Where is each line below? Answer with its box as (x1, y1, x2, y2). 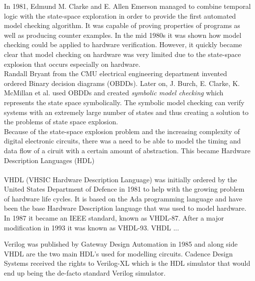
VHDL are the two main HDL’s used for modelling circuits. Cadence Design (4, 248, 233, 258)
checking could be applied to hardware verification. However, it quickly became (4, 39, 242, 50)
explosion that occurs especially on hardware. (4, 58, 141, 69)
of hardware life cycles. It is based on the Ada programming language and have (4, 193, 242, 203)
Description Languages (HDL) (4, 155, 95, 165)
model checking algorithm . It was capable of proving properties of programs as (4, 20, 240, 30)
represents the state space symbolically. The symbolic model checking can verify (4, 97, 245, 107)
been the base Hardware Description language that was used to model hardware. (4, 203, 247, 213)
